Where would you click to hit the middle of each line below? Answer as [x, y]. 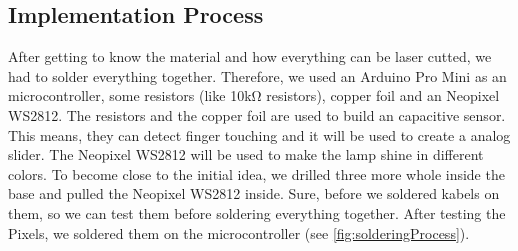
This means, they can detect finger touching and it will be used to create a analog [259, 134]
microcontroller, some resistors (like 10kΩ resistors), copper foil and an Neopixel [254, 95]
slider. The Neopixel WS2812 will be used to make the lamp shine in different [246, 154]
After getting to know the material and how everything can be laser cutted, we [250, 56]
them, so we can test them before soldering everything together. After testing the [257, 212]
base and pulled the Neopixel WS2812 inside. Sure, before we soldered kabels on [254, 193]
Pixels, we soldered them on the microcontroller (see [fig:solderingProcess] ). [239, 232]
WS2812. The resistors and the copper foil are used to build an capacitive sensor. [257, 114]
